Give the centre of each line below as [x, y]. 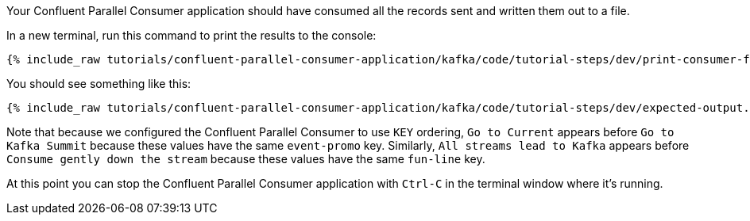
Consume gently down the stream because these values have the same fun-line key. [246, 159]
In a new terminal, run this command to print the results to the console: [191, 35]
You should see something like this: [99, 84]
